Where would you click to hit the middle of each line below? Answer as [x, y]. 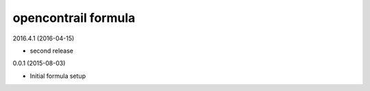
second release [52, 51]
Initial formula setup [58, 76]
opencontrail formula [74, 18]
